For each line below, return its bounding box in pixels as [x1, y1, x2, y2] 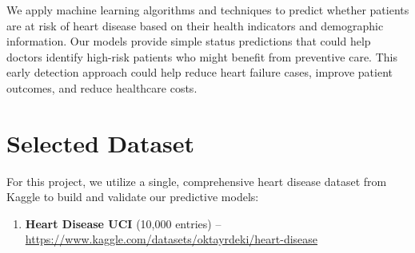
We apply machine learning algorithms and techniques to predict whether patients [6, 2, 409, 18]
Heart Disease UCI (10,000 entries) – [25, 215, 221, 231]
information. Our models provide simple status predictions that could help [6, 33, 371, 49]
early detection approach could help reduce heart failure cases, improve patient [6, 64, 393, 81]
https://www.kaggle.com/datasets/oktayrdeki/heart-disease [25, 231, 318, 247]
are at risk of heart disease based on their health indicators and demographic [6, 17, 384, 34]
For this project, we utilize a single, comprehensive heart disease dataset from [6, 172, 387, 189]
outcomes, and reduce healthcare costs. [6, 79, 198, 96]
